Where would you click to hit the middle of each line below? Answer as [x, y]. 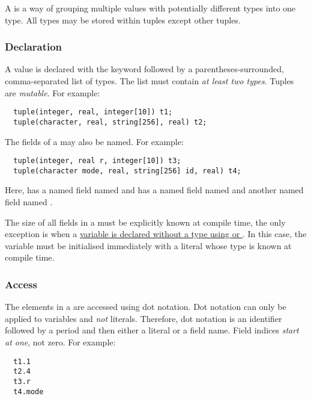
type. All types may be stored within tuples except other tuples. [123, 20]
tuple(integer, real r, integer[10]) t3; [97, 161]
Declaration [34, 47]
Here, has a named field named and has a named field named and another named [154, 190]
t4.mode [29, 391]
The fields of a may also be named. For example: [94, 141]
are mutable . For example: [53, 92]
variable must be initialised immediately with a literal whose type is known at [148, 245]
